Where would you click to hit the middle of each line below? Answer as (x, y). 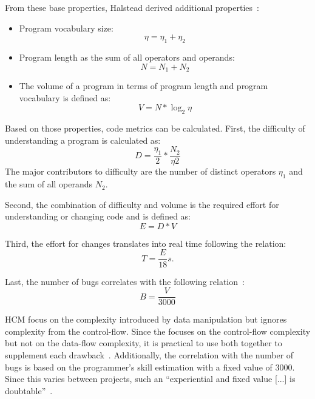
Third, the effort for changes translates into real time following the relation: (146, 243)
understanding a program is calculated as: (83, 140)
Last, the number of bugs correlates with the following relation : (125, 281)
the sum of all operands (49, 184)
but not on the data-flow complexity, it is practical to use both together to (144, 343)
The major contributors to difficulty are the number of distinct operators (141, 171)
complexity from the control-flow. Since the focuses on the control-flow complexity (158, 331)
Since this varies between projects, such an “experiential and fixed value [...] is (150, 379)
